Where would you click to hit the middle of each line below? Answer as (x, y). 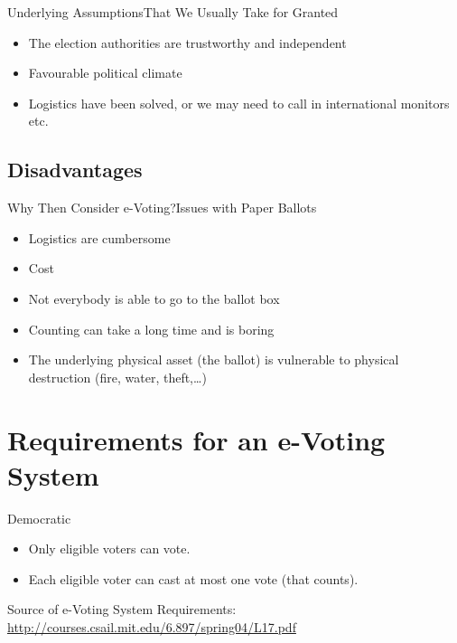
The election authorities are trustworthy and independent (187, 42)
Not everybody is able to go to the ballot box (154, 298)
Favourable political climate (105, 73)
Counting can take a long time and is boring (151, 329)
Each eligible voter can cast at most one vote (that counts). (193, 578)
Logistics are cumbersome (99, 237)
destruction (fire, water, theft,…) (117, 377)
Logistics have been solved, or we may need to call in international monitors (239, 103)
